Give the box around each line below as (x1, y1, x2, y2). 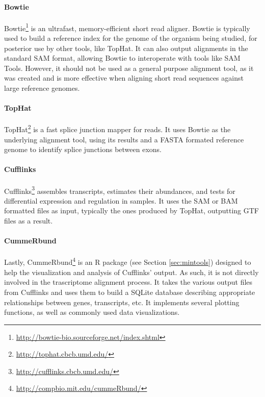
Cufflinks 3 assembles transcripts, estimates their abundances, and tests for (4, 184, 235, 196)
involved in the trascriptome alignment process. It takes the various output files (4, 277, 253, 287)
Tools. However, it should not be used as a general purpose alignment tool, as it (4, 62, 254, 73)
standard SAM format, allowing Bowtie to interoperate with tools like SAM (4, 53, 241, 63)
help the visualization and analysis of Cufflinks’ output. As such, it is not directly (4, 266, 259, 277)
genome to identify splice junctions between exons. (4, 144, 162, 155)
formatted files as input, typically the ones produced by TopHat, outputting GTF (4, 205, 259, 216)
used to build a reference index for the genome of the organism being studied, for (4, 33, 257, 43)
